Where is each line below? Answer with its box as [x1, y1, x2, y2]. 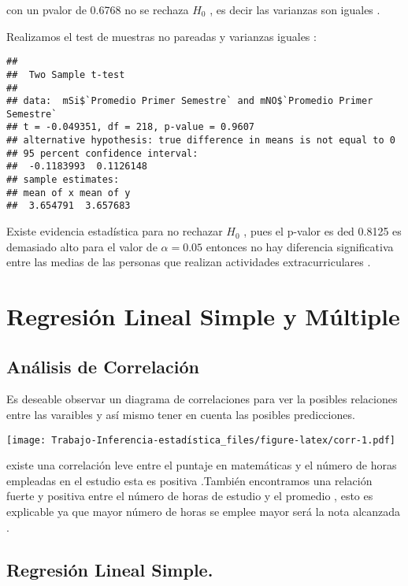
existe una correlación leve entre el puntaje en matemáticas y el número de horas [6, 457, 397, 473]
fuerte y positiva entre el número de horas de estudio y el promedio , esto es [6, 488, 373, 504]
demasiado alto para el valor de [6, 238, 158, 254]
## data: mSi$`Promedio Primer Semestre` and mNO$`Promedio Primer [6, 95, 373, 107]
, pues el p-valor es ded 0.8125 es [243, 223, 402, 239]
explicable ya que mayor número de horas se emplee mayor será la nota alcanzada [6, 503, 401, 520]
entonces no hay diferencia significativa [206, 238, 394, 254]
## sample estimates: [6, 174, 120, 186]
